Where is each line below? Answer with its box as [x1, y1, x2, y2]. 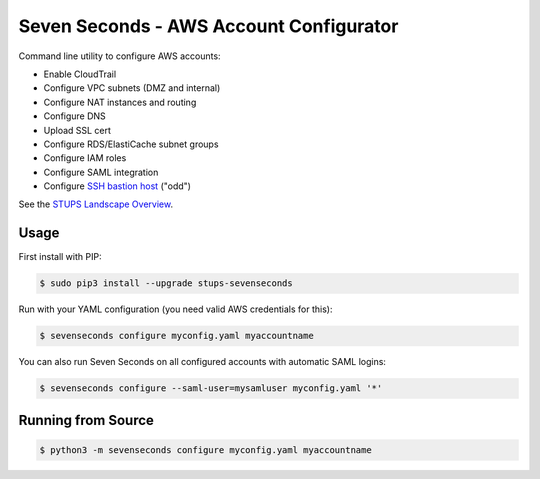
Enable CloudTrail [43, 68, 117, 80]
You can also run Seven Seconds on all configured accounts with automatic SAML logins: [18, 356, 387, 368]
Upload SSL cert [43, 124, 112, 136]
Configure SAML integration [43, 166, 159, 178]
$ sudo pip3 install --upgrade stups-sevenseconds [39, 278, 294, 289]
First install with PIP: [18, 251, 102, 263]
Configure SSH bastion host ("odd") [43, 180, 192, 192]
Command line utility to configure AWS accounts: [18, 50, 221, 62]
